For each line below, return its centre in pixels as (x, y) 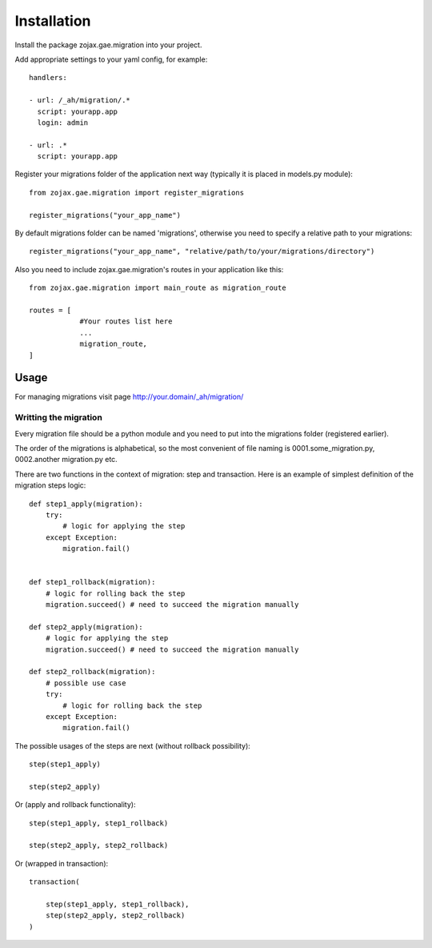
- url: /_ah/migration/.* (80, 100)
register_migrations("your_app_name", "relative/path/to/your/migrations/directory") (202, 251)
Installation (53, 21)
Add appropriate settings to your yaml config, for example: (111, 59)
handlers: (48, 78)
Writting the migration (59, 418)
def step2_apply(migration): (86, 627)
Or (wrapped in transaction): (62, 863)
